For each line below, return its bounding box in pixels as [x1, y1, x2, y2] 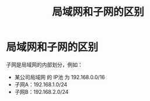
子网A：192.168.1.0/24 [14, 80, 68, 88]
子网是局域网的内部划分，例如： [6, 61, 83, 68]
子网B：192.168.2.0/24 [14, 88, 69, 95]
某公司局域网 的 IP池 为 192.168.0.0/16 [14, 73, 105, 80]
